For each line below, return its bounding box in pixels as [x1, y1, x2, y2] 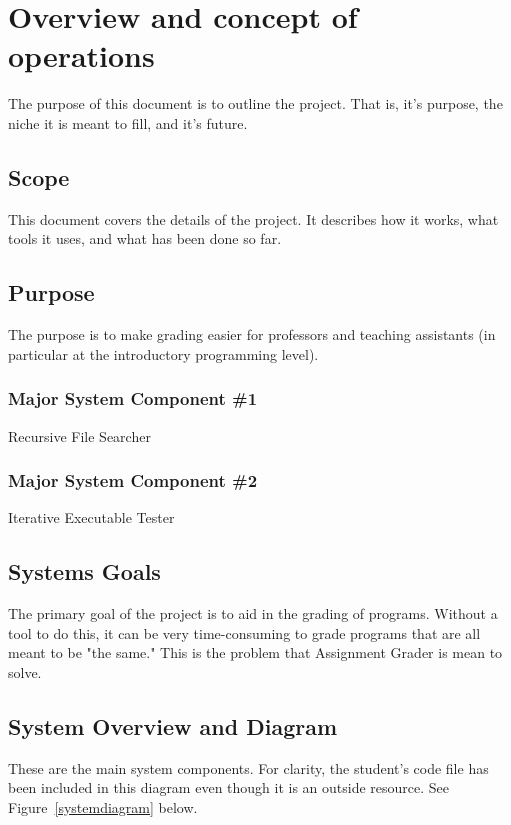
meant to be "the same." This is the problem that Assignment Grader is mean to [8, 642, 503, 663]
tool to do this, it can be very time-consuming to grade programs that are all [8, 622, 481, 643]
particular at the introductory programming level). [8, 343, 319, 364]
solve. [8, 661, 42, 682]
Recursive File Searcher [8, 425, 151, 446]
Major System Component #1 [8, 386, 258, 411]
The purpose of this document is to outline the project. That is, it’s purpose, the [8, 93, 503, 114]
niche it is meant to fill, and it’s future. [8, 112, 248, 133]
